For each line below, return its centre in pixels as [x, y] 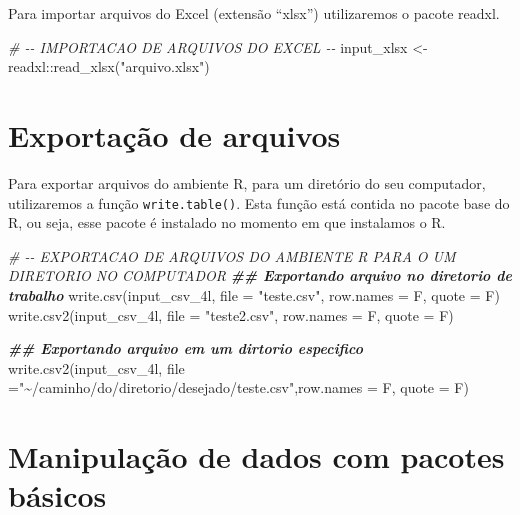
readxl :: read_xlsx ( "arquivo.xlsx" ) [109, 66]
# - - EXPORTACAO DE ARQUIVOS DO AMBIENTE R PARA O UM [232, 255]
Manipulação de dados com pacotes [256, 456]
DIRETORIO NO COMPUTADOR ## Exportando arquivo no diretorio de [260, 275]
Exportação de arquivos [174, 134]
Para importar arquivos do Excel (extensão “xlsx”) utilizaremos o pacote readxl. [254, 13]
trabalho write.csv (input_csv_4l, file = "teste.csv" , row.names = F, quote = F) [254, 294]
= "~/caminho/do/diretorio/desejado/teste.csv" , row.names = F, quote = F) [238, 387]
